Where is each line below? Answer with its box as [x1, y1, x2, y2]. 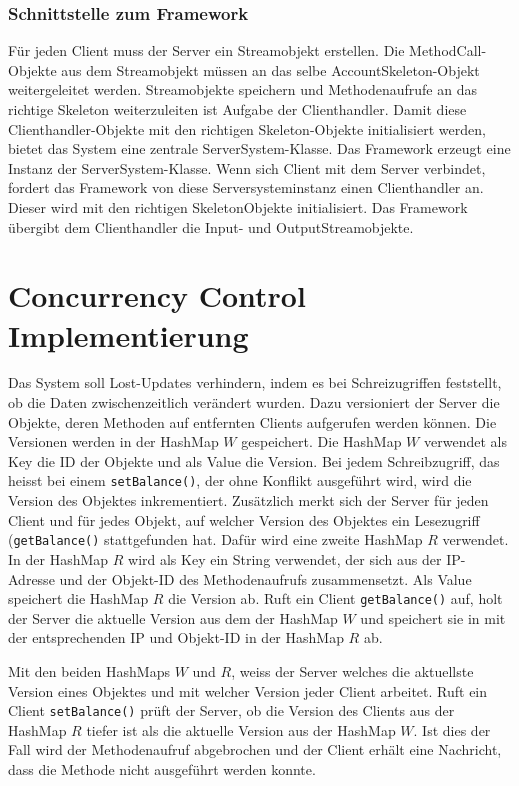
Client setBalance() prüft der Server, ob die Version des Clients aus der [8, 700, 455, 721]
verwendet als [423, 431, 507, 452]
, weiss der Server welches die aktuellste [231, 660, 474, 681]
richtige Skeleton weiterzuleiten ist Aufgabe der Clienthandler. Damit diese [8, 99, 467, 119]
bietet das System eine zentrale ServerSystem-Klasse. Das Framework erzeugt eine [8, 138, 511, 159]
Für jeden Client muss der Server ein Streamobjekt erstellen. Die [8, 40, 405, 61]
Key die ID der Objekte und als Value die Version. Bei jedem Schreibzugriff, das [8, 450, 500, 471]
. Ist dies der [413, 719, 491, 740]
